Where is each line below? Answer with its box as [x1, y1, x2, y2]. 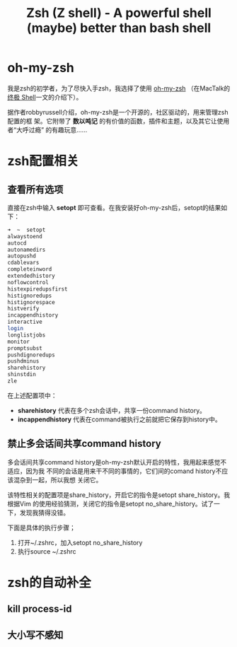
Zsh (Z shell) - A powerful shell [25, 5, 212, 21]
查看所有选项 [7, 183, 64, 195]
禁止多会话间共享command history [7, 438, 161, 450]
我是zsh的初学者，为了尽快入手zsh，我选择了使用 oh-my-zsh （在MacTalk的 [7, 83, 231, 93]
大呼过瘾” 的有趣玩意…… [16, 125, 88, 134]
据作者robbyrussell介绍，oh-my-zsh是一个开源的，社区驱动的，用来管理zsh [7, 107, 229, 116]
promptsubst [7, 344, 42, 351]
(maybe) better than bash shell [26, 20, 212, 36]
